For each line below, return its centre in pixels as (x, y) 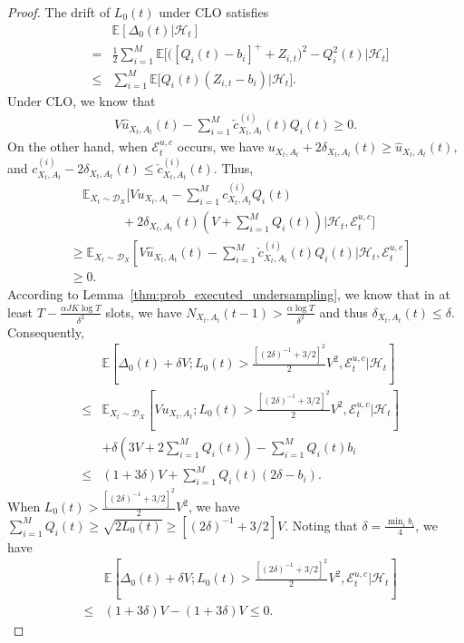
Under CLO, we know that (82, 100)
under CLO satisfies (214, 12)
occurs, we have (221, 146)
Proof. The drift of (59, 12)
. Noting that (321, 525)
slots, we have (144, 312)
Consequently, (46, 331)
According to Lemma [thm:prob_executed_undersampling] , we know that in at (229, 294)
